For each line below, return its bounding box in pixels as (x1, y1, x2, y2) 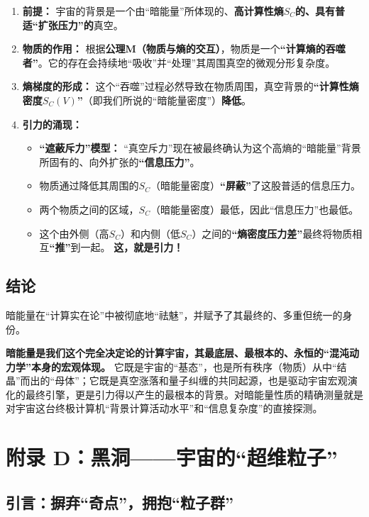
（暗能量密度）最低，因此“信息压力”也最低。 (150, 201, 359, 216)
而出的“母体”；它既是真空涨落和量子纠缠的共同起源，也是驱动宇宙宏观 (20, 373, 348, 388)
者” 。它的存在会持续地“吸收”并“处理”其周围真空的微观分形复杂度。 (22, 55, 336, 70)
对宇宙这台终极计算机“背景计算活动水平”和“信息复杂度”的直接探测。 (6, 401, 323, 416)
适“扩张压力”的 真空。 (22, 17, 123, 32)
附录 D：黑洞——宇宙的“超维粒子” (6, 443, 338, 472)
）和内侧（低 (120, 226, 180, 240)
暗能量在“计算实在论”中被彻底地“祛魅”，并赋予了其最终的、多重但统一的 (6, 307, 343, 322)
